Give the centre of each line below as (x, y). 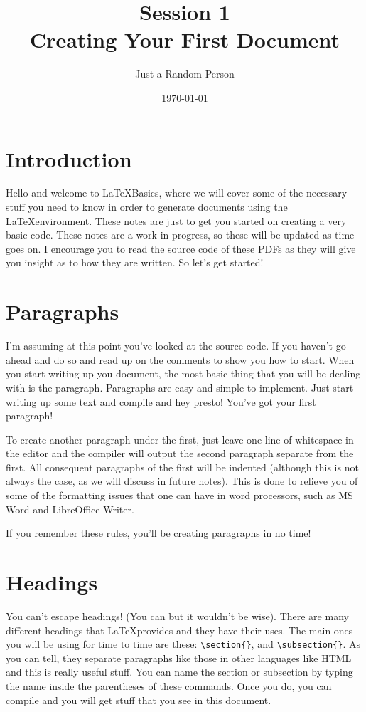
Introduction (69, 158)
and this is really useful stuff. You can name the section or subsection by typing (179, 672)
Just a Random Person (185, 74)
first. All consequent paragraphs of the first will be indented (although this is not (182, 467)
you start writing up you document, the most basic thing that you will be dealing (183, 373)
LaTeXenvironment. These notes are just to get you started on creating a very (176, 220)
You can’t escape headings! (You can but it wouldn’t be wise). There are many (177, 616)
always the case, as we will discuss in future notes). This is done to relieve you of (182, 481)
